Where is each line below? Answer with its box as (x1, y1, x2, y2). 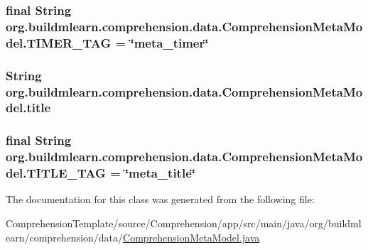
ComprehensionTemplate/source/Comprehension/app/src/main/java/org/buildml (6, 216, 362, 231)
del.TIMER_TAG (6, 33, 112, 51)
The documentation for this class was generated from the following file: (6, 192, 315, 207)
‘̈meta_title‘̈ (124, 164, 195, 182)
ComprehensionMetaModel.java (123, 229, 260, 244)
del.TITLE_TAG (6, 164, 106, 182)
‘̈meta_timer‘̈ (130, 33, 209, 51)
